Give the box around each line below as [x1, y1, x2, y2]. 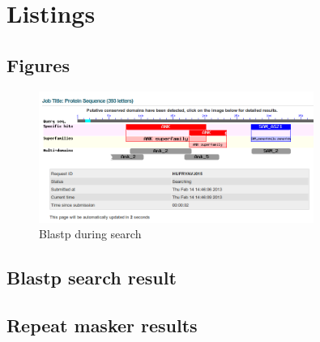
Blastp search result [6, 265, 177, 290]
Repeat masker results [6, 312, 198, 337]
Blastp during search [39, 225, 142, 242]
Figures [6, 52, 70, 77]
